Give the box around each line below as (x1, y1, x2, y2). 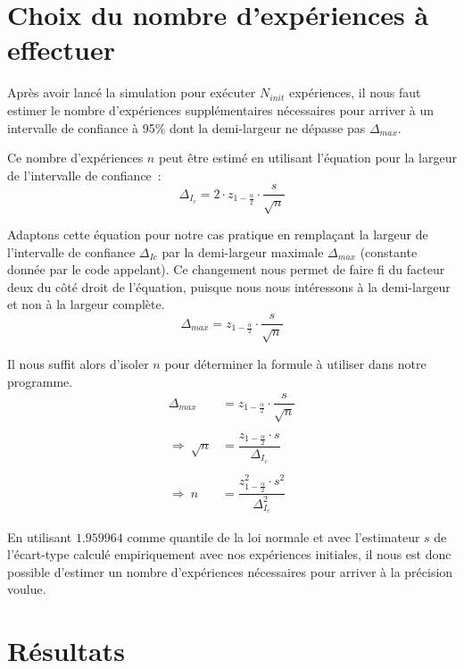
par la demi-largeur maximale (162, 242, 324, 261)
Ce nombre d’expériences (7, 148, 144, 167)
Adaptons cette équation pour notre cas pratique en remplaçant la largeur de (7, 225, 428, 244)
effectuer (7, 31, 116, 68)
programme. (7, 372, 73, 390)
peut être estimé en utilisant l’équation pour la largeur (158, 148, 457, 167)
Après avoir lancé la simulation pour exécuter (7, 83, 256, 102)
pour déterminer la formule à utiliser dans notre (164, 354, 427, 372)
